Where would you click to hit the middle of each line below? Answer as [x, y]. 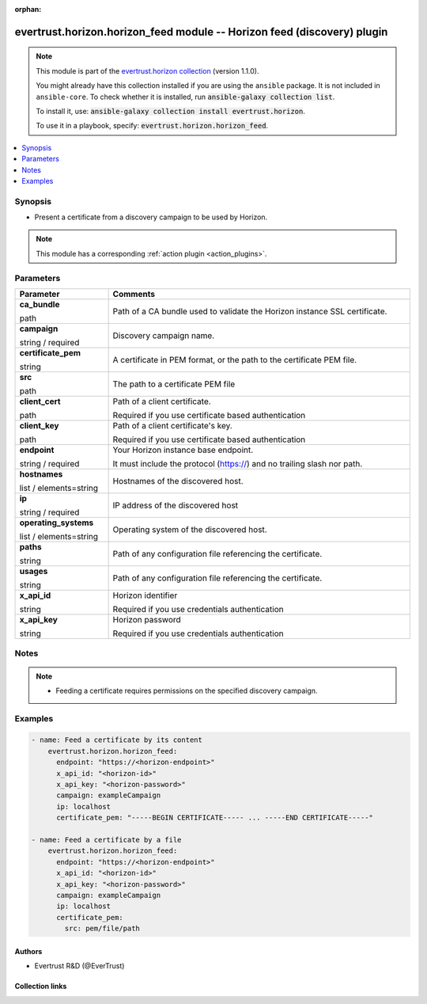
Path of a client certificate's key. [172, 425]
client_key [39, 425]
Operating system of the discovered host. [190, 529]
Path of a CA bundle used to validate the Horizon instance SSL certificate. [250, 311]
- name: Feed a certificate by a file [106, 840]
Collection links [41, 987]
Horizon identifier [145, 595]
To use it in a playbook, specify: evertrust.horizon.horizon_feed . [152, 126]
